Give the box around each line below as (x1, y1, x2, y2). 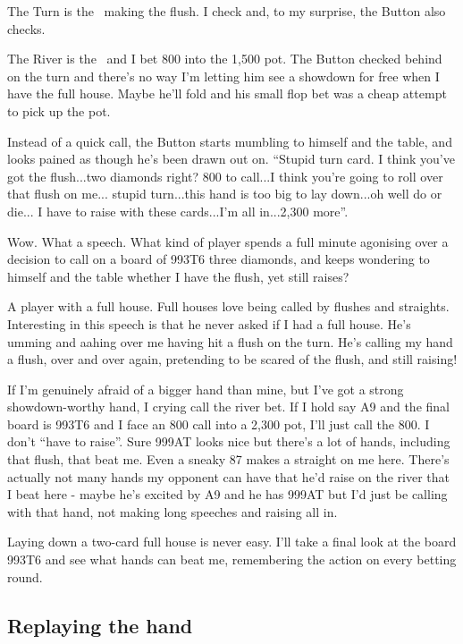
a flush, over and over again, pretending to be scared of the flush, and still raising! (7, 350, 458, 369)
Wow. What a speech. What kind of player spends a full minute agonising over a (7, 232, 449, 250)
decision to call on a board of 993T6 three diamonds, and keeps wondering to (7, 250, 430, 268)
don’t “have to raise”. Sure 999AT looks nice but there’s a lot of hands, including (7, 432, 450, 451)
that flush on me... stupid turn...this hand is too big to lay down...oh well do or (7, 184, 442, 203)
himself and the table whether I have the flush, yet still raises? (7, 267, 349, 285)
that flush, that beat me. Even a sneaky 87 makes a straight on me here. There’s (7, 450, 450, 469)
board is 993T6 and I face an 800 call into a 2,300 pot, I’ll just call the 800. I (7, 414, 430, 433)
